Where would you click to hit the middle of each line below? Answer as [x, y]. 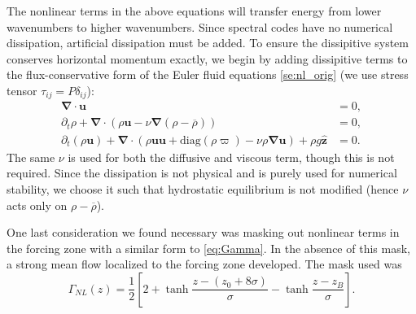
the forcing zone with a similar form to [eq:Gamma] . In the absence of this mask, [208, 248]
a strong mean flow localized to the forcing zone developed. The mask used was [204, 264]
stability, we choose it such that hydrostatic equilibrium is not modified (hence [203, 188]
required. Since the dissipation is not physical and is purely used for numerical [202, 173]
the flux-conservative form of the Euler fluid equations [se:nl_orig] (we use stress [208, 74]
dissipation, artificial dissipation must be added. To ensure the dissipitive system [208, 43]
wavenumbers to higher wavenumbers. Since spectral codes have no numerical [200, 26]
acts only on [37, 205]
